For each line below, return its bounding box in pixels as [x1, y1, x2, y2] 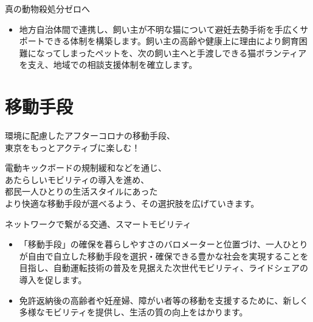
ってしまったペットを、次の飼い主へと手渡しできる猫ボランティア [44, 46, 307, 59]
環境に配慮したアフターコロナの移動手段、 [5, 129, 175, 142]
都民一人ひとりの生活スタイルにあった [5, 185, 158, 198]
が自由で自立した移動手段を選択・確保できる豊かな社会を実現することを [19, 249, 309, 262]
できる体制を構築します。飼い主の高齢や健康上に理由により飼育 [44, 35, 299, 47]
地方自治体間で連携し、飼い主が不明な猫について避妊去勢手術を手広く [19, 22, 300, 35]
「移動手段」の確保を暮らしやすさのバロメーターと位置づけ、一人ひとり [19, 238, 308, 250]
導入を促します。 [19, 273, 87, 286]
